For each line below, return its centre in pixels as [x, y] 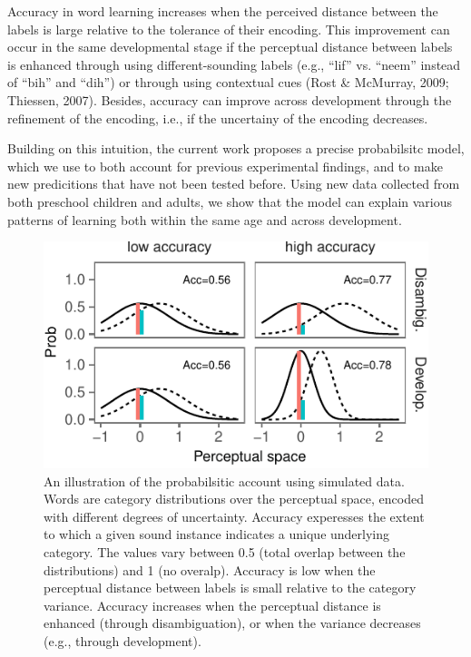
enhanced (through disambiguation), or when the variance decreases [232, 623]
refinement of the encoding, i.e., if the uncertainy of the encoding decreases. [218, 118]
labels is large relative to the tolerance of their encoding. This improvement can [229, 29]
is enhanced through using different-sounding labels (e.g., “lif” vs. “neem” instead [234, 64]
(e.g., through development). [123, 640]
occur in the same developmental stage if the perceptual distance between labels [230, 47]
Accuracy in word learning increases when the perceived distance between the [223, 11]
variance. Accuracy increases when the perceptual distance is [212, 605]
